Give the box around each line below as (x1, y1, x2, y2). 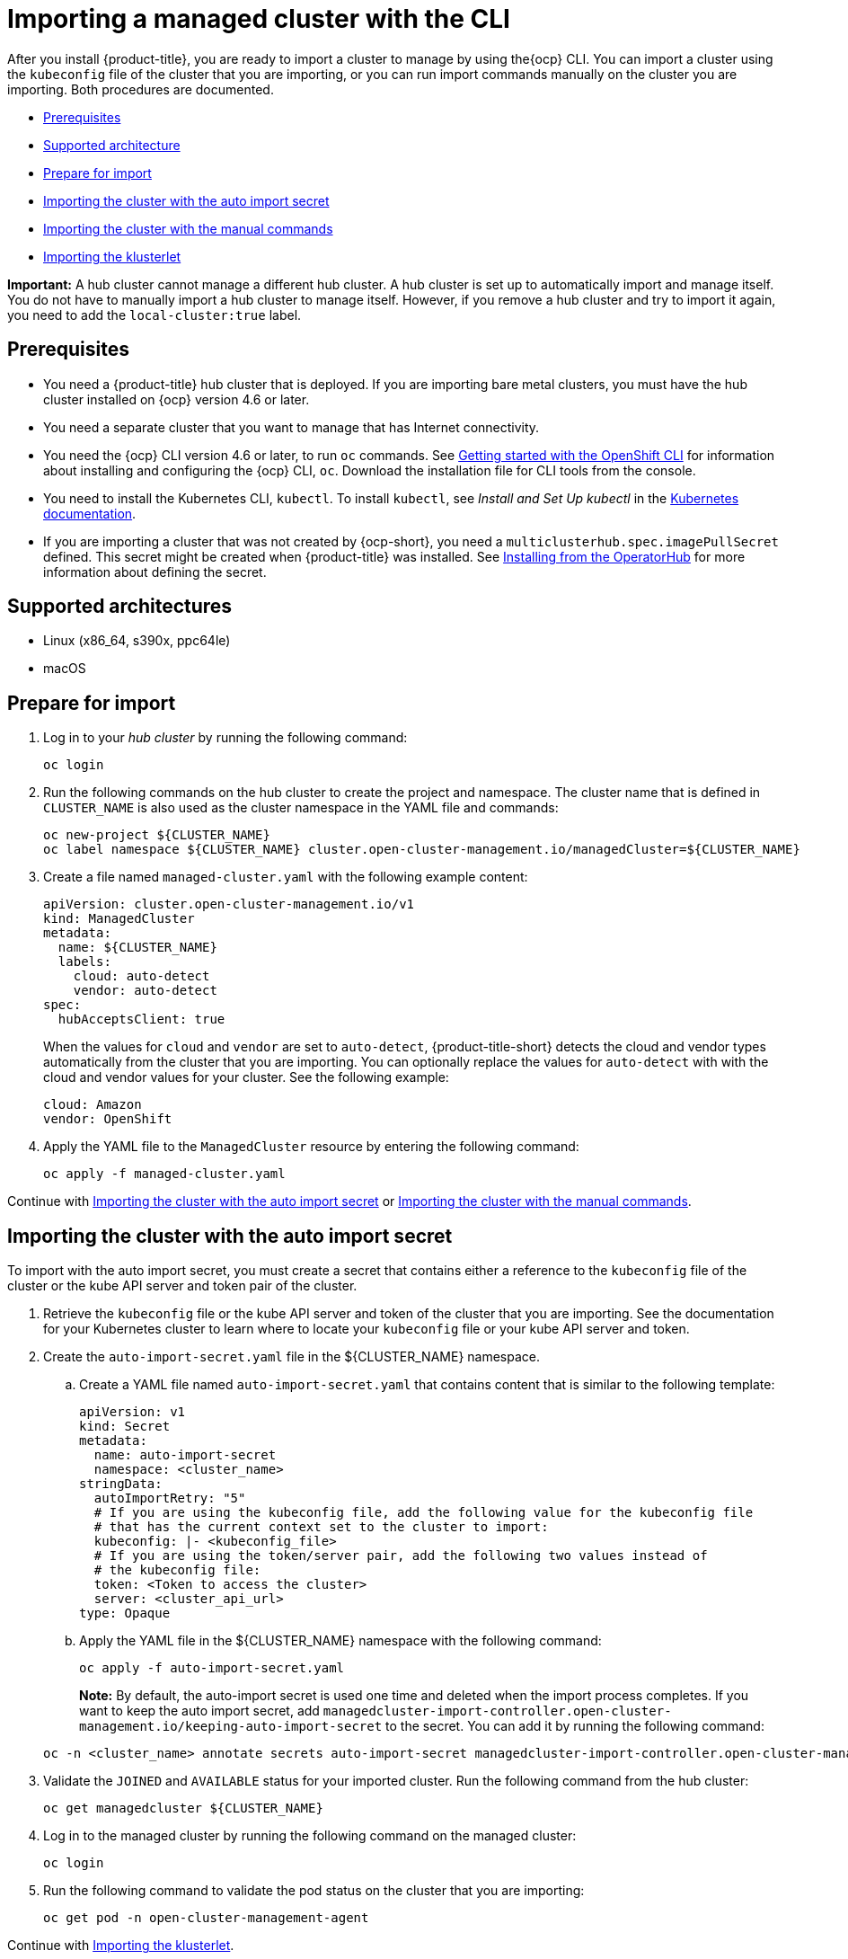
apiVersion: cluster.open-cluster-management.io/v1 (43, 897, 415, 912)
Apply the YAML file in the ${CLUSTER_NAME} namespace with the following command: (79, 1633, 602, 1649)
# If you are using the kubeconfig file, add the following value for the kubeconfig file (93, 1505, 754, 1520)
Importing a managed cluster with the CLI (7, 4, 510, 34)
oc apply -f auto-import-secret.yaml (79, 1661, 345, 1676)
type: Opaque (79, 1606, 171, 1621)
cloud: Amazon (43, 1097, 142, 1112)
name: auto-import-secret (93, 1448, 277, 1463)
